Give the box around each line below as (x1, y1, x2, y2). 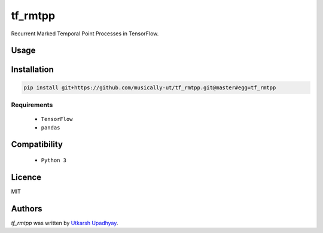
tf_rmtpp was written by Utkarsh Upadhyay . (11, 219, 118, 226)
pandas (41, 124, 60, 131)
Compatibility (11, 140, 63, 150)
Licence (11, 172, 42, 182)
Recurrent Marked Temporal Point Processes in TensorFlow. (11, 30, 159, 37)
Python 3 (41, 156, 67, 164)
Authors (11, 204, 42, 214)
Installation (11, 65, 54, 75)
